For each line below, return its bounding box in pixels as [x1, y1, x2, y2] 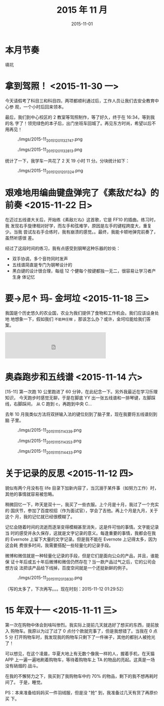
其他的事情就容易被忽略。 [5, 491, 57, 497]
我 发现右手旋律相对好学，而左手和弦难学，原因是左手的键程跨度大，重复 [5, 222, 152, 228]
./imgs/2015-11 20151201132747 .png [17, 136, 83, 143]
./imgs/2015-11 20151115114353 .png [17, 438, 82, 444]
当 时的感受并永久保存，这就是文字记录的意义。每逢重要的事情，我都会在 [5, 530, 152, 536]
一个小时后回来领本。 [23, 103, 66, 110]
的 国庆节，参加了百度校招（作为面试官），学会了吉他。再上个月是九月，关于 [5, 508, 158, 514]
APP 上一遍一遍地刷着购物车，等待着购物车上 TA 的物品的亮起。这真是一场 [5, 657, 155, 663]
